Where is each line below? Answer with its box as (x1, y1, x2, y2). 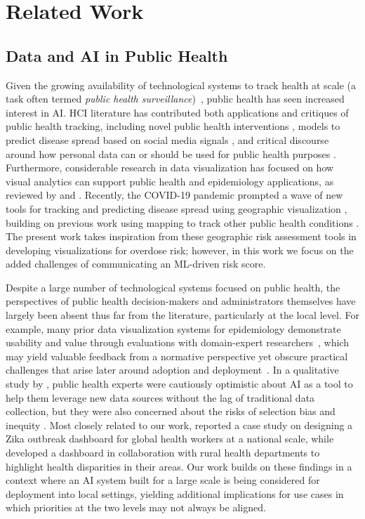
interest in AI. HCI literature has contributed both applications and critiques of (6, 105, 349, 119)
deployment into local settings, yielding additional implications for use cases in (6, 486, 344, 501)
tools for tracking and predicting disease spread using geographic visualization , (6, 201, 347, 216)
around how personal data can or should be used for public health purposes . (6, 146, 336, 161)
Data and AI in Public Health (6, 44, 228, 66)
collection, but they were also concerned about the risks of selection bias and (6, 404, 336, 419)
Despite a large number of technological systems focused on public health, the (6, 280, 340, 294)
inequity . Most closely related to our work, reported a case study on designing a (6, 417, 353, 432)
